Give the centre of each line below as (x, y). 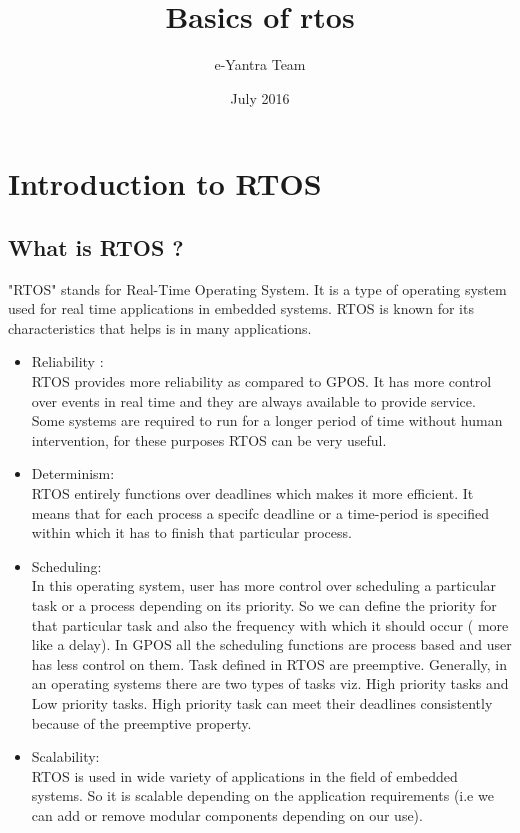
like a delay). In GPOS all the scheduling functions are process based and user (271, 644)
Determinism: (73, 473)
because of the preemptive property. (141, 722)
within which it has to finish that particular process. (191, 532)
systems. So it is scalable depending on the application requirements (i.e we (262, 795)
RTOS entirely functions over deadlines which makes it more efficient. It (252, 493)
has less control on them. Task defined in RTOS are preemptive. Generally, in (269, 663)
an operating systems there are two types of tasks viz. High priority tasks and (270, 683)
